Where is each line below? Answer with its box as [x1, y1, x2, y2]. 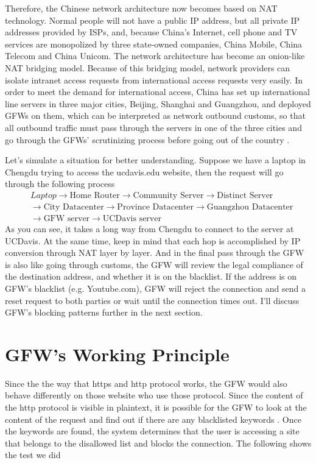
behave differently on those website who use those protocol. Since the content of [5, 389, 303, 401]
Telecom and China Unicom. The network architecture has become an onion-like [5, 49, 305, 62]
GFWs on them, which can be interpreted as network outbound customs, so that [5, 109, 306, 122]
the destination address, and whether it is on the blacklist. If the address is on [5, 270, 297, 283]
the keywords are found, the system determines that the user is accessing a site [5, 425, 300, 437]
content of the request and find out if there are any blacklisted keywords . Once [5, 412, 301, 425]
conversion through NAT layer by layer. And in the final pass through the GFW [5, 246, 304, 259]
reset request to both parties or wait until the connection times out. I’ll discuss [5, 294, 300, 306]
